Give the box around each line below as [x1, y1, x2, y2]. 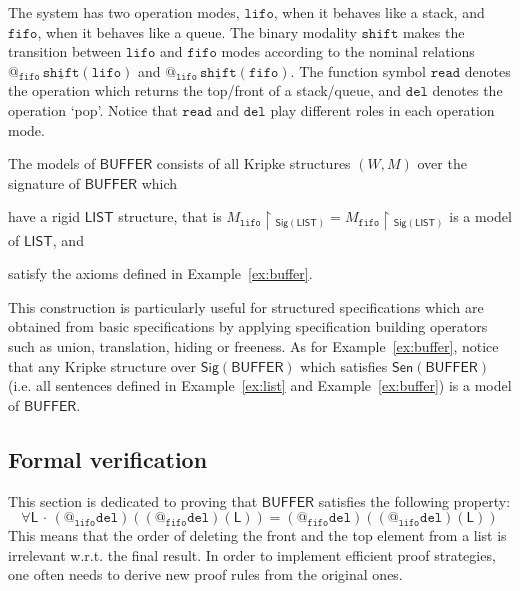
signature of [8, 172, 81, 193]
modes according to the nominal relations [221, 41, 475, 62]
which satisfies [300, 355, 388, 376]
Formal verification [8, 443, 208, 474]
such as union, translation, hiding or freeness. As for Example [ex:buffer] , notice [8, 335, 499, 356]
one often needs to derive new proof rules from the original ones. [8, 564, 403, 585]
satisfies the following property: [318, 490, 511, 511]
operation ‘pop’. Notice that [8, 99, 178, 120]
